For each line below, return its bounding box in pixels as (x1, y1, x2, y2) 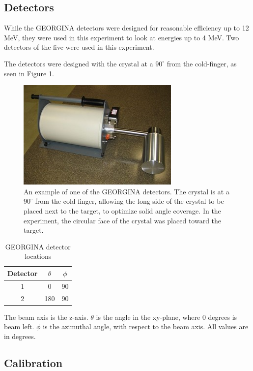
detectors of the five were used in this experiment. (4, 42, 154, 52)
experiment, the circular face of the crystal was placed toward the (24, 215, 222, 225)
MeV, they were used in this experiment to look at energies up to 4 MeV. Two (4, 32, 239, 42)
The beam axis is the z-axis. (4, 311, 88, 322)
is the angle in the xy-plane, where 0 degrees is (96, 311, 237, 322)
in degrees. (4, 331, 36, 341)
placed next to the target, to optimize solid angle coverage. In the (24, 205, 221, 216)
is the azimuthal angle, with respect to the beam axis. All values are (43, 321, 249, 332)
